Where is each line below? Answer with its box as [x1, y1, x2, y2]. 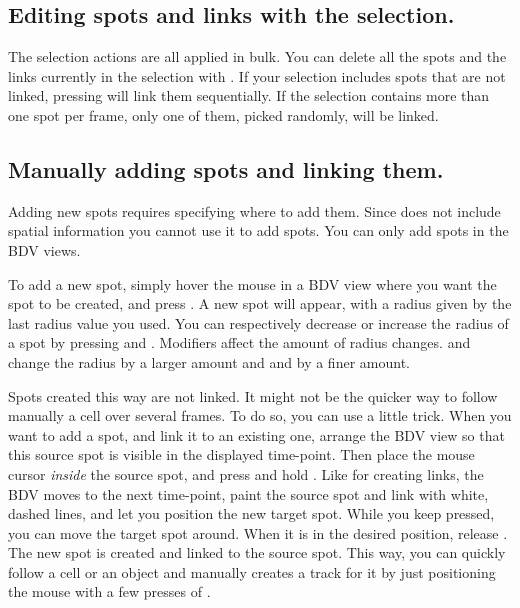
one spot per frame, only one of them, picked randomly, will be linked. [8, 104, 439, 125]
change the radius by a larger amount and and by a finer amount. [8, 351, 410, 372]
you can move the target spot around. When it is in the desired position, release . [8, 522, 508, 543]
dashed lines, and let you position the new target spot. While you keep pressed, [8, 503, 495, 524]
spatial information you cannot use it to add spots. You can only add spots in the [8, 220, 509, 241]
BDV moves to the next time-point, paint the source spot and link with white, [8, 483, 489, 504]
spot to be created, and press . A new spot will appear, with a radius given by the [8, 293, 512, 314]
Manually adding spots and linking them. [8, 153, 444, 184]
